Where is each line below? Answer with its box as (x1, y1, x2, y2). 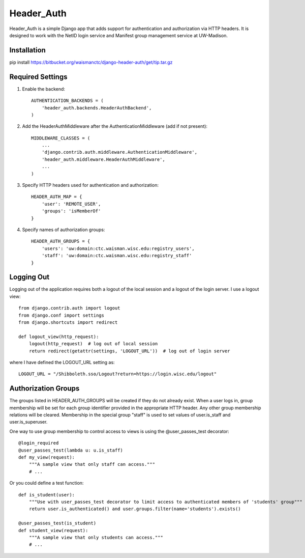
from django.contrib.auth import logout (18, 305, 120, 311)
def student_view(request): (18, 527, 88, 533)
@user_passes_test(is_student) (18, 520, 97, 526)
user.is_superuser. (9, 419, 48, 425)
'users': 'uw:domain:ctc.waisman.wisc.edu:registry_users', (41, 245, 195, 252)
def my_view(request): (18, 455, 75, 460)
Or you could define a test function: (9, 480, 84, 486)
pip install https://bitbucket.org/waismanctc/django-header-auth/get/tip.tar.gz (9, 59, 173, 65)
